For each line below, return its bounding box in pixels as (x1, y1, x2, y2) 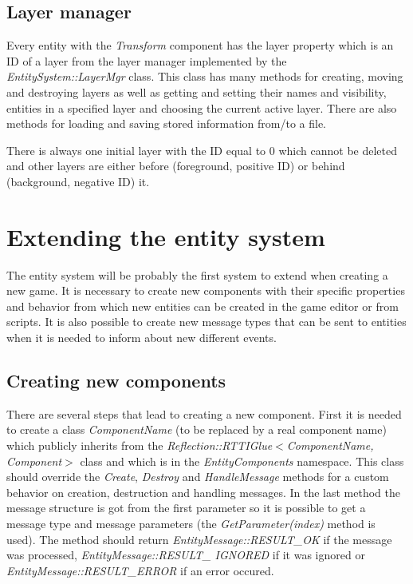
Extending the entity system (6, 220, 325, 252)
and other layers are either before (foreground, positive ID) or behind (6, 157, 345, 174)
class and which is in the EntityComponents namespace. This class (80, 452, 404, 469)
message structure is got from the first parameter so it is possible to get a (6, 499, 366, 516)
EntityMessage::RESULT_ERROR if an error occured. (6, 562, 274, 578)
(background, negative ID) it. (6, 173, 150, 189)
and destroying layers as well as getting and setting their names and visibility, (6, 83, 387, 100)
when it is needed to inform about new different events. (6, 329, 277, 346)
